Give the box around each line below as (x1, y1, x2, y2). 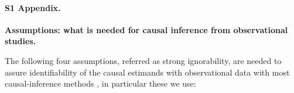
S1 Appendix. (5, 1, 61, 13)
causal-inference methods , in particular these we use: (5, 77, 196, 90)
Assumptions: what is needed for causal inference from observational (5, 23, 288, 35)
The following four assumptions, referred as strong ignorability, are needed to (5, 54, 282, 66)
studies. (5, 35, 36, 47)
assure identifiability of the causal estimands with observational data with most (5, 66, 290, 78)
